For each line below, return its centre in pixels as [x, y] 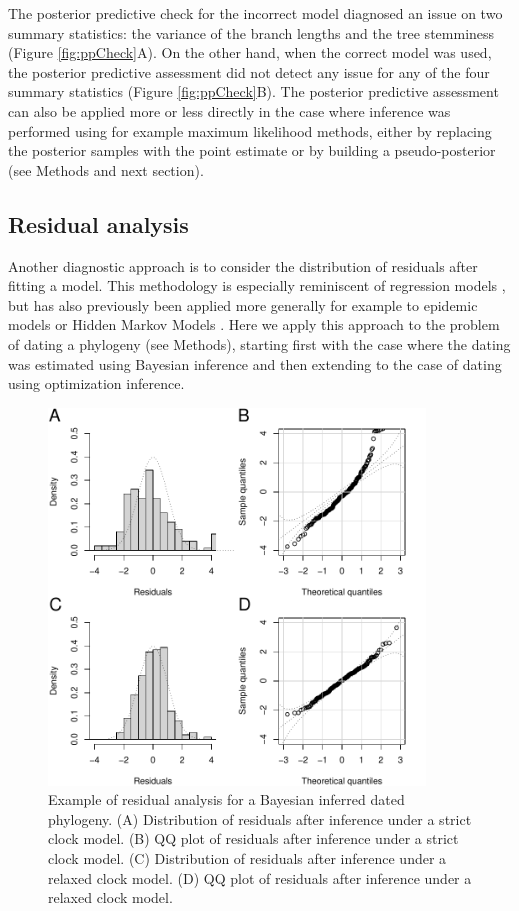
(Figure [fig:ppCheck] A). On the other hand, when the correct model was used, [250, 52]
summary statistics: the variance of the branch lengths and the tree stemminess [251, 32]
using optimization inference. [96, 383]
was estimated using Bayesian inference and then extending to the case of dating [255, 363]
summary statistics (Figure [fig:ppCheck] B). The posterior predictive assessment [253, 91]
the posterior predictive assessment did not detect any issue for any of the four [249, 71]
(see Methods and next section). [106, 169]
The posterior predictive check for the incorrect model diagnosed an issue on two [255, 13]
